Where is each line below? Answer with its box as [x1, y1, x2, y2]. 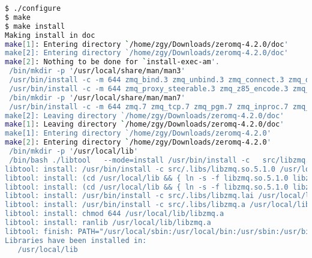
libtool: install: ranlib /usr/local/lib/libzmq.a [5, 218, 211, 227]
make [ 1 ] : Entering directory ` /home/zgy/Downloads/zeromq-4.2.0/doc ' [5, 40, 289, 49]
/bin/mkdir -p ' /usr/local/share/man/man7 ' [9, 93, 185, 102]
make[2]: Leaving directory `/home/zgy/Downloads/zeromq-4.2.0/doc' [5, 111, 284, 120]
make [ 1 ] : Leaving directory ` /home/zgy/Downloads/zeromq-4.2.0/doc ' [5, 120, 284, 129]
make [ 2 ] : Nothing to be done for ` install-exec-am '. [5, 58, 220, 67]
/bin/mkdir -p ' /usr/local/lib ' [9, 147, 138, 155]
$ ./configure [5, 4, 61, 13]
